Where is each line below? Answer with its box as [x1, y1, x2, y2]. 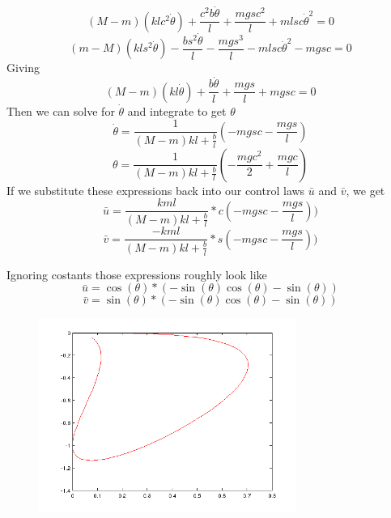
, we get [346, 181, 385, 198]
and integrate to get [127, 102, 227, 119]
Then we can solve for [6, 102, 115, 119]
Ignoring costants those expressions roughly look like [6, 265, 267, 282]
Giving [6, 59, 40, 76]
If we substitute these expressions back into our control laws [6, 181, 305, 198]
